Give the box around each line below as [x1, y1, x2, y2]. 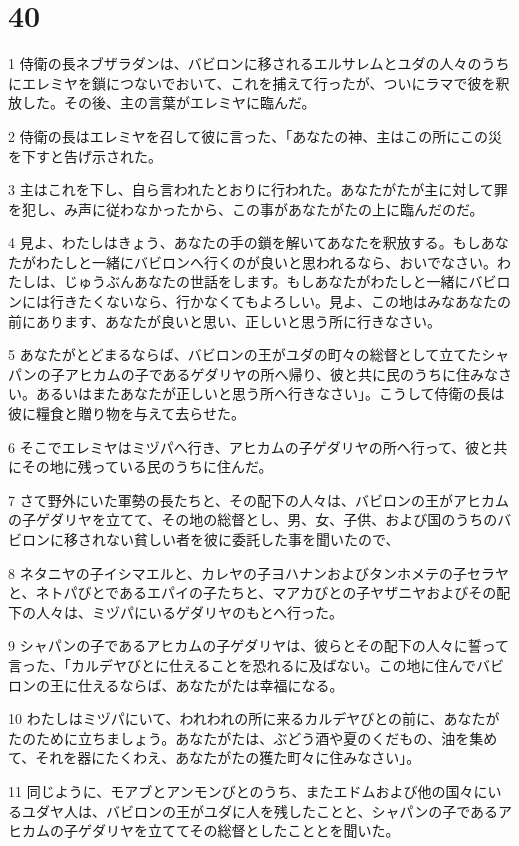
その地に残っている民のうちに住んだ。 [21, 456, 273, 477]
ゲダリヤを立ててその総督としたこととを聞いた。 [77, 820, 400, 841]
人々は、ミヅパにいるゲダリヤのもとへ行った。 [35, 601, 344, 622]
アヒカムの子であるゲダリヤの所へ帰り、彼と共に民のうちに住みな [64, 363, 498, 384]
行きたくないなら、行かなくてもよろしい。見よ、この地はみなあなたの [49, 291, 511, 312]
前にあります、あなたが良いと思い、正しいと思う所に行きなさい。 [8, 310, 441, 331]
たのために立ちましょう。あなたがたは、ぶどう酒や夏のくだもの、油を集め [8, 727, 498, 748]
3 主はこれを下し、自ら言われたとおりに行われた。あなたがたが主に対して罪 [8, 179, 508, 200]
